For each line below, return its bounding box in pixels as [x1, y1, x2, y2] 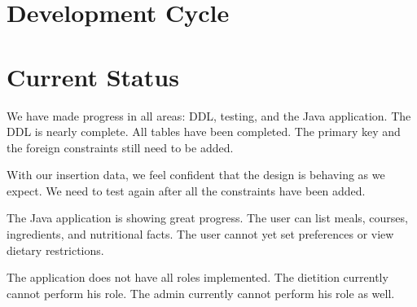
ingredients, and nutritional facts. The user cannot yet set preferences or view [7, 226, 394, 243]
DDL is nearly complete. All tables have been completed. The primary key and [7, 123, 401, 140]
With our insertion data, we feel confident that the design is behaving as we [7, 166, 385, 183]
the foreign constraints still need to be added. [7, 138, 234, 156]
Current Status [7, 59, 179, 93]
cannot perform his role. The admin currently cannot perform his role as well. [7, 284, 395, 301]
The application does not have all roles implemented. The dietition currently [7, 269, 388, 286]
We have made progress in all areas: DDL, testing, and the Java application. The [7, 107, 411, 124]
